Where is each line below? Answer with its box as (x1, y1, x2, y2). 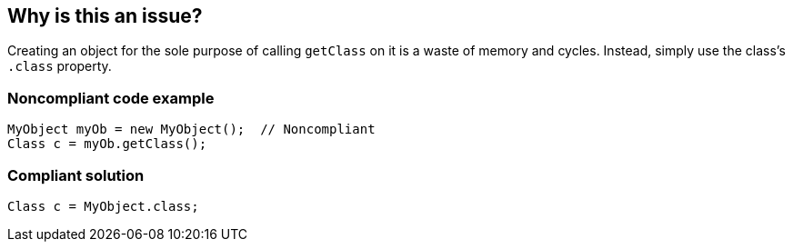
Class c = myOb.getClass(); (7, 136, 207, 152)
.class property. (7, 58, 112, 75)
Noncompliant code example (7, 88, 215, 107)
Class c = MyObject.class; (7, 198, 199, 214)
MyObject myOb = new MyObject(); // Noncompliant (7, 122, 376, 137)
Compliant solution (7, 165, 145, 184)
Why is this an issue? (7, 5, 203, 27)
